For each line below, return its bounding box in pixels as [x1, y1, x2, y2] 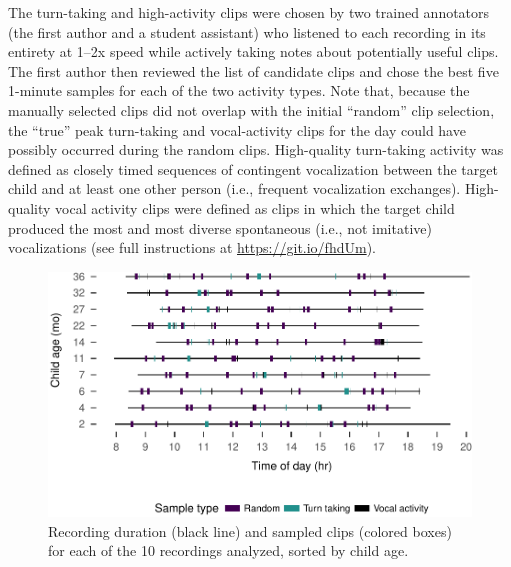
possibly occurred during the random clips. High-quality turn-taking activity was [8, 139, 504, 160]
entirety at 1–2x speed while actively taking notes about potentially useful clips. [8, 41, 499, 62]
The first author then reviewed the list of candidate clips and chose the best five [8, 60, 499, 81]
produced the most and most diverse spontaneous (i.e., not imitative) [8, 217, 432, 238]
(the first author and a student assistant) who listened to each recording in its [8, 21, 486, 42]
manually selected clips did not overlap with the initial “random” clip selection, [8, 99, 495, 120]
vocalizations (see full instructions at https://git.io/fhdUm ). [8, 237, 376, 258]
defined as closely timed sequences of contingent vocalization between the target [8, 158, 498, 179]
